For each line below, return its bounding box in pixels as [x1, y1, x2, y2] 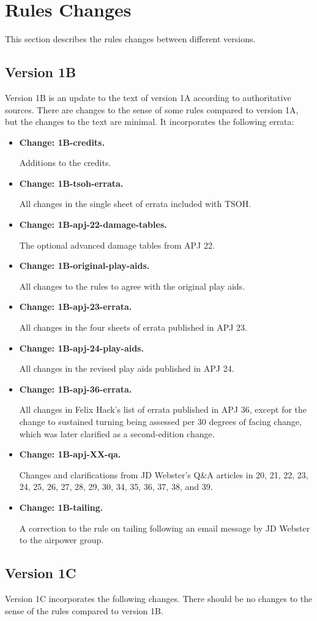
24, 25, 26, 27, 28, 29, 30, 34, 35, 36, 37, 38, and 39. [19, 480, 213, 493]
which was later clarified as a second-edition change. [19, 427, 215, 440]
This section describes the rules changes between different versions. [5, 32, 256, 45]
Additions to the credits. [19, 156, 111, 169]
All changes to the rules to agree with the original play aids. [19, 279, 245, 292]
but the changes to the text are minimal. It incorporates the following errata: [5, 115, 294, 128]
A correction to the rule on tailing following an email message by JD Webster [19, 521, 310, 534]
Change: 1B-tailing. [19, 500, 103, 513]
